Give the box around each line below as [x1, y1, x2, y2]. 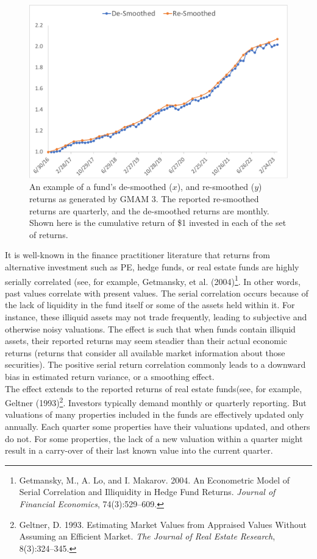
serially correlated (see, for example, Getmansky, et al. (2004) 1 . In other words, [5, 273, 301, 287]
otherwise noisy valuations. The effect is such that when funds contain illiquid [5, 322, 296, 335]
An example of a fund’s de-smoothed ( [29, 180, 173, 193]
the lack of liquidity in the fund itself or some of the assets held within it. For [5, 298, 295, 311]
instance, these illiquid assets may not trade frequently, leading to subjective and [5, 311, 307, 323]
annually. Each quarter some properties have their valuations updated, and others [5, 420, 310, 433]
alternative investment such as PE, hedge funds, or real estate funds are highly [5, 261, 299, 273]
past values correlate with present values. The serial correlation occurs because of [5, 286, 308, 299]
